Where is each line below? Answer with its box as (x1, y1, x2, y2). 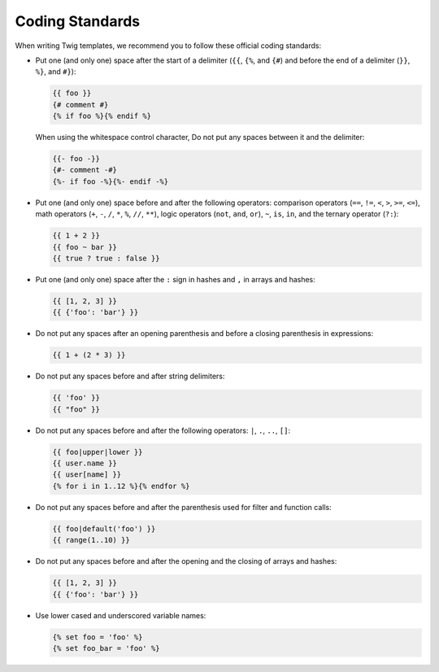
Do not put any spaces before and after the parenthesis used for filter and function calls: (35, 502, 333, 512)
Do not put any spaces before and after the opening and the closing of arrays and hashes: (35, 556, 337, 566)
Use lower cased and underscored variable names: (35, 610, 206, 620)
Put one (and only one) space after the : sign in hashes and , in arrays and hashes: (35, 274, 316, 284)
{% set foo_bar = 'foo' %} (52, 644, 160, 652)
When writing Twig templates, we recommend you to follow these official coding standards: (15, 41, 321, 50)
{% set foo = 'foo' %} (52, 632, 143, 642)
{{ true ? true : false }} (52, 253, 160, 263)
